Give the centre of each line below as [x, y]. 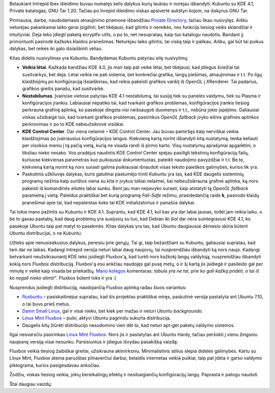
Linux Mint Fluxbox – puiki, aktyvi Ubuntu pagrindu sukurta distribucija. [97, 318]
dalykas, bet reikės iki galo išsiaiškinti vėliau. [56, 49]
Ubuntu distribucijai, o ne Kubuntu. [46, 233]
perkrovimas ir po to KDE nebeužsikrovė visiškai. [73, 124]
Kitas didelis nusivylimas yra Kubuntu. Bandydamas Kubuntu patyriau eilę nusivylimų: [99, 58]
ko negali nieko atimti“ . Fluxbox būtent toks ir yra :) [63, 278]
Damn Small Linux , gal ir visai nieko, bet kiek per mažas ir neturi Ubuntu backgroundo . [113, 311]
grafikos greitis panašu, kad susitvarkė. [63, 88]
